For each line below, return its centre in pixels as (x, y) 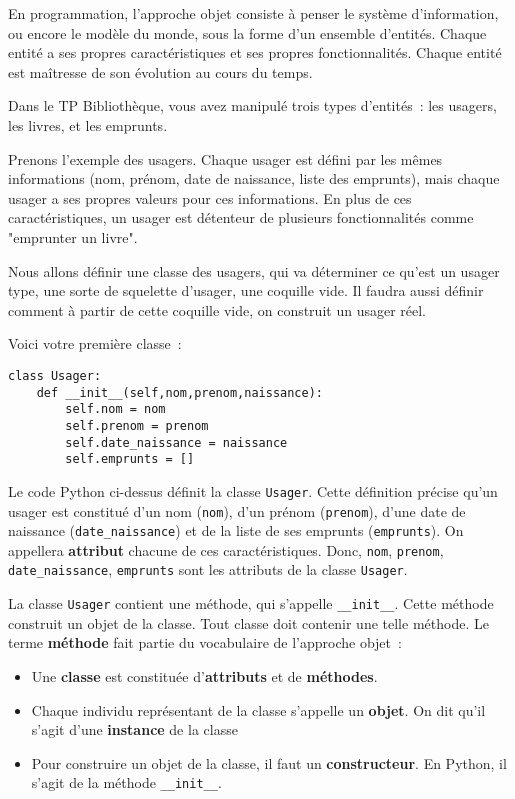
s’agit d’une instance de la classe (134, 729)
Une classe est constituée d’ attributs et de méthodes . (204, 675)
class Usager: (55, 375)
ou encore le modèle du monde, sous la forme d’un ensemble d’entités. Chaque (247, 32)
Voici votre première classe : (95, 343)
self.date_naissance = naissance (176, 442)
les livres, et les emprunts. (88, 124)
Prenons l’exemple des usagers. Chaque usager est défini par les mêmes (225, 158)
